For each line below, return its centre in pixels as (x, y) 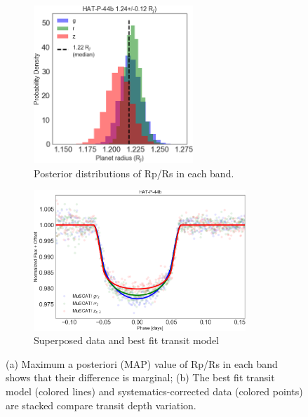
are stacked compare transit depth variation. (101, 405)
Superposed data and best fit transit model (127, 340)
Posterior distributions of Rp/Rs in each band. (134, 173)
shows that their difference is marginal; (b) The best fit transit (140, 377)
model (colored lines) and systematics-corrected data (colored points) (154, 391)
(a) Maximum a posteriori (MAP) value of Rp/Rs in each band (142, 363)
